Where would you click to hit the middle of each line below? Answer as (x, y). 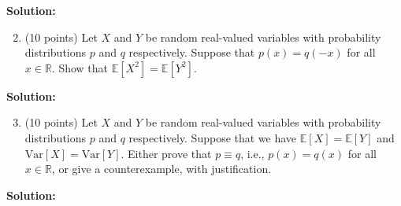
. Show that (80, 67)
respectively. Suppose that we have (213, 137)
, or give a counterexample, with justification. (162, 169)
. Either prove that (166, 153)
